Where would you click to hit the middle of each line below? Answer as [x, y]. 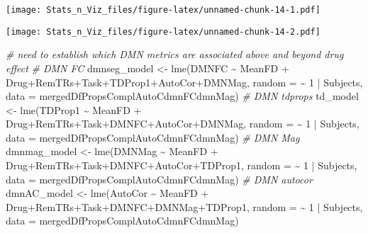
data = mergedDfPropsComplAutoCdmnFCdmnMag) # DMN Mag [153, 137]
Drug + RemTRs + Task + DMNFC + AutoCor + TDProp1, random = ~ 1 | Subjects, [182, 165]
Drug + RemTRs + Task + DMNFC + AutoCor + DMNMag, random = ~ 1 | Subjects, [183, 124]
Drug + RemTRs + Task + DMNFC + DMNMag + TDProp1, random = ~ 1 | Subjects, [184, 206]
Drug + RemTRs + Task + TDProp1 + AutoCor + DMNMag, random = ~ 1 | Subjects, [184, 82]
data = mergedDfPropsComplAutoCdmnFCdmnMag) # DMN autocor [159, 179]
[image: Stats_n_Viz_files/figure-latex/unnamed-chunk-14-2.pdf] [163, 32]
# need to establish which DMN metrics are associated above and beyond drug [175, 54]
